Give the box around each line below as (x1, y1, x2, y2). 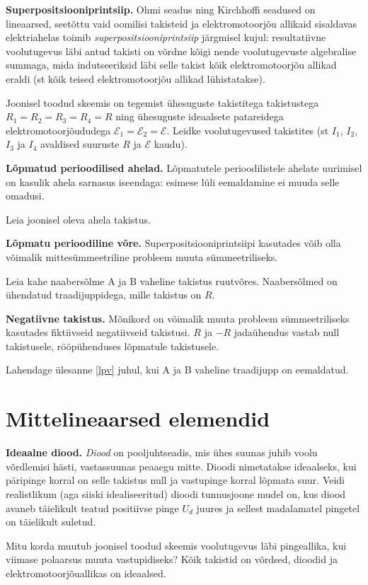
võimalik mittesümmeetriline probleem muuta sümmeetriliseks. (6, 249, 278, 264)
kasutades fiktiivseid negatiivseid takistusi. (6, 325, 190, 340)
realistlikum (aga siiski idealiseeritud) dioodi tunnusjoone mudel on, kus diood (6, 486, 346, 501)
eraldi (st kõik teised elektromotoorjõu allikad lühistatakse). (6, 71, 265, 86)
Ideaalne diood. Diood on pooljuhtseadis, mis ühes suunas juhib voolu (6, 445, 318, 460)
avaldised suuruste (40, 137, 120, 151)
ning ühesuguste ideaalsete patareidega (115, 109, 284, 124)
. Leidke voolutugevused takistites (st (166, 122, 329, 137)
